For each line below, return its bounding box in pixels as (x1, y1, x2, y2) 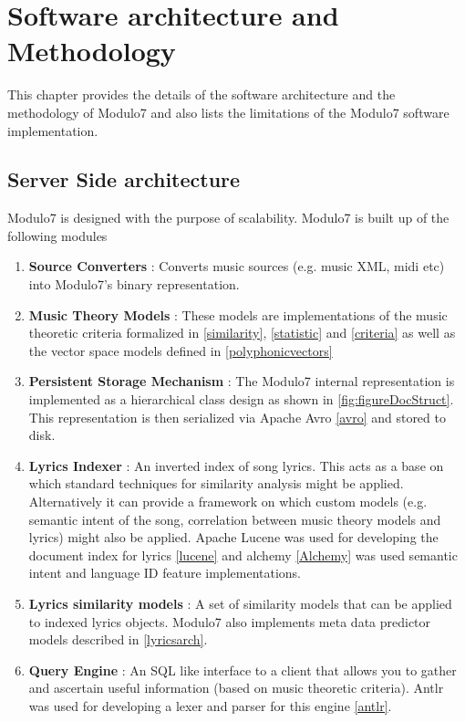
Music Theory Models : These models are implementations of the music (28, 305, 448, 324)
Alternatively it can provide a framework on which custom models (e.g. (28, 492, 428, 511)
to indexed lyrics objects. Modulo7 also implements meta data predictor (28, 612, 431, 631)
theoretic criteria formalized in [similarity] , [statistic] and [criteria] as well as (28, 323, 456, 342)
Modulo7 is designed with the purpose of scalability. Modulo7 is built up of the (7, 208, 449, 227)
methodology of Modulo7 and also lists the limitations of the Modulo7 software (7, 102, 449, 121)
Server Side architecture (7, 165, 241, 194)
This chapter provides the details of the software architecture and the (7, 85, 396, 104)
